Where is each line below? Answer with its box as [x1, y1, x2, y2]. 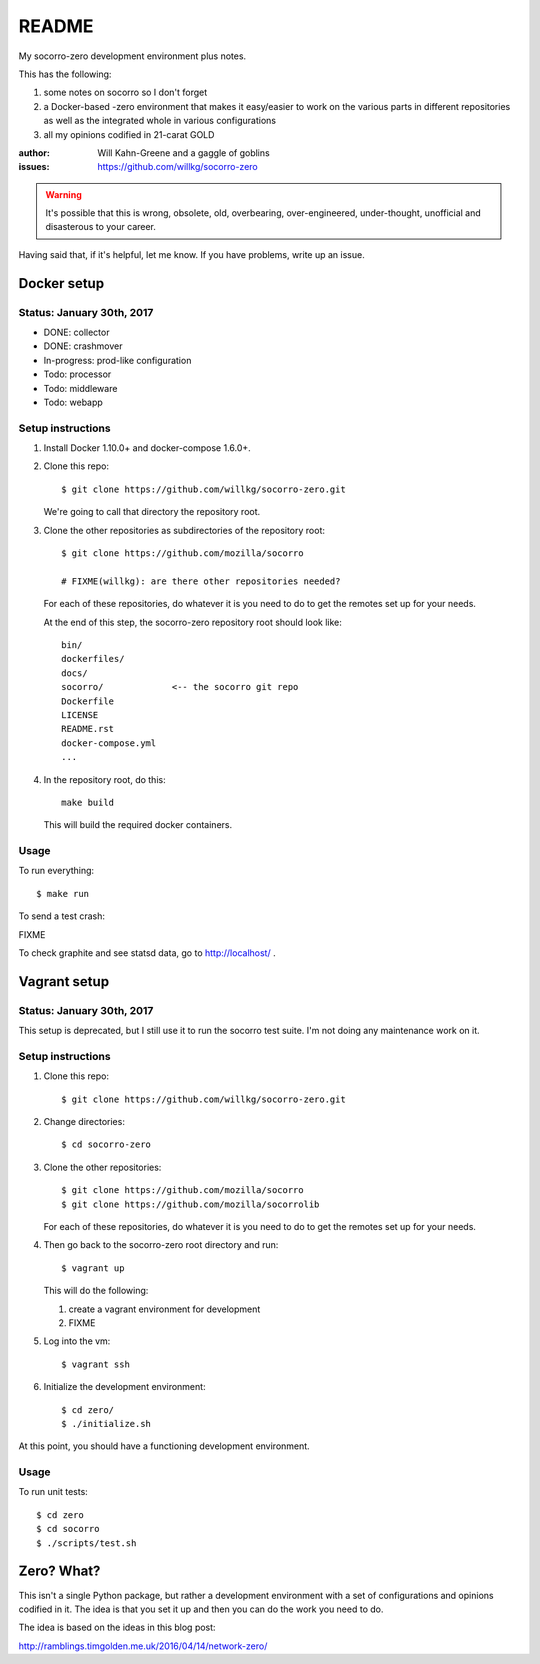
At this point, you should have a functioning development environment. [18, 1440, 310, 1452]
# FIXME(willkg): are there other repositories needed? [61, 575, 341, 587]
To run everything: [18, 865, 95, 877]
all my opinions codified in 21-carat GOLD [43, 128, 215, 140]
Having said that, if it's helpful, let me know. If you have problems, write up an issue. [18, 248, 365, 260]
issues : [18, 161, 50, 173]
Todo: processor [43, 368, 112, 380]
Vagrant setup [18, 973, 110, 990]
